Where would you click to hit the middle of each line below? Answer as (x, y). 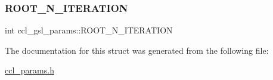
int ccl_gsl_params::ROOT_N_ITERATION (89, 30)
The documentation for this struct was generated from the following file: (137, 50)
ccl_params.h (30, 70)
